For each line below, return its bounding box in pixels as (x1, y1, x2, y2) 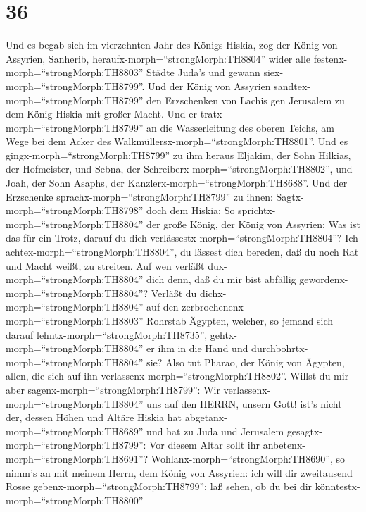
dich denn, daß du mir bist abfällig (146, 272, 296, 287)
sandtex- (274, 78, 310, 93)
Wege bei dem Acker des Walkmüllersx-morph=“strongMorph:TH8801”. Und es (6, 134, 348, 149)
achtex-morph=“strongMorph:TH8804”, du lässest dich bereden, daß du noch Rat (6, 244, 359, 259)
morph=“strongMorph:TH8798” (6, 203, 144, 218)
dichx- (199, 285, 227, 300)
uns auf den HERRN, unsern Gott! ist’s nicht (146, 396, 342, 411)
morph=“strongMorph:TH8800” (6, 492, 144, 507)
